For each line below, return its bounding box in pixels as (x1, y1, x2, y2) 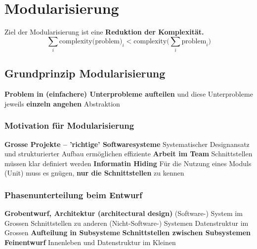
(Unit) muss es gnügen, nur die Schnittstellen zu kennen (4, 168, 184, 178)
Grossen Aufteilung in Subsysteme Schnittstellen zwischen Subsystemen (4, 227, 251, 238)
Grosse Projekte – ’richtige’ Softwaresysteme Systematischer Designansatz (4, 139, 250, 149)
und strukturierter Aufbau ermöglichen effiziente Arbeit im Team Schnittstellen (4, 148, 253, 159)
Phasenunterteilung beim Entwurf (4, 188, 142, 201)
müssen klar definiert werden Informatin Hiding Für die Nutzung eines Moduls (4, 158, 252, 168)
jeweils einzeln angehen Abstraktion (4, 98, 120, 108)
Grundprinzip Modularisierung (4, 66, 166, 81)
